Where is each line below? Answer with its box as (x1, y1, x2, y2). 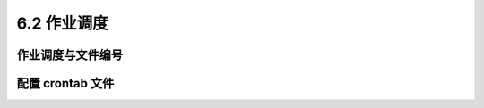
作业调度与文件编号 (16, 47, 123, 62)
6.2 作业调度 (16, 13, 108, 33)
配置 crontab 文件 (16, 76, 115, 91)
